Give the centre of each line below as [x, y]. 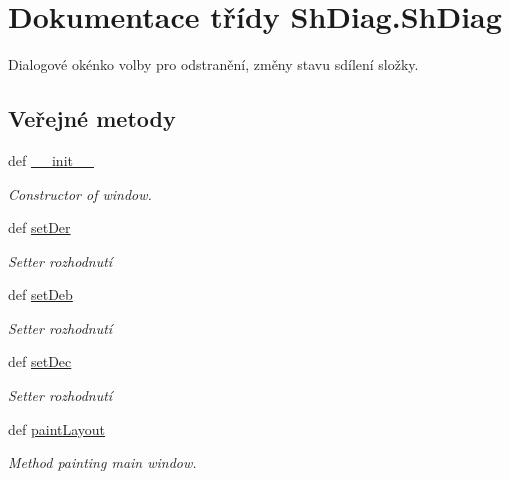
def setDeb [40, 294]
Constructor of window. [80, 193]
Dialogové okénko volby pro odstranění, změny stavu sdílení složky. [213, 64]
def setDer [39, 227]
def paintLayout [57, 428]
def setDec [40, 361]
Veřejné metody [92, 118]
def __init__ [51, 159]
